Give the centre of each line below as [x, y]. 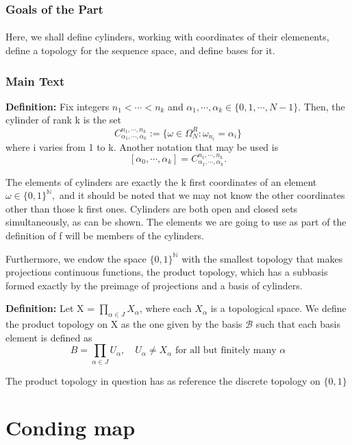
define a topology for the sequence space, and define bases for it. [140, 50]
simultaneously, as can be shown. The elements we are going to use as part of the [176, 222]
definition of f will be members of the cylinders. [105, 235]
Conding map [71, 428]
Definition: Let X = [50, 308]
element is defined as [49, 337]
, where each [165, 308]
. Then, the [322, 106]
